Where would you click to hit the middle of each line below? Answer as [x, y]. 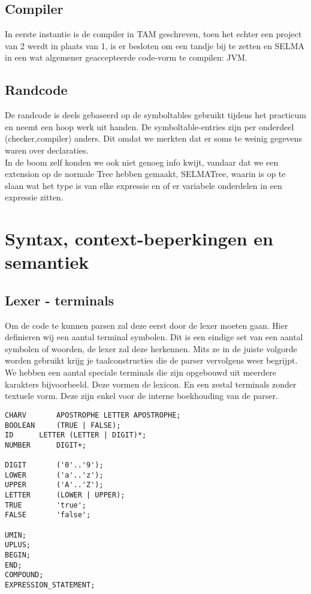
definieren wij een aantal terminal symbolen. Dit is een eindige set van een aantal [154, 337]
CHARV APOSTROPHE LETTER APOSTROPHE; [93, 415]
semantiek [47, 262]
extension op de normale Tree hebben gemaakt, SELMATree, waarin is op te [145, 174]
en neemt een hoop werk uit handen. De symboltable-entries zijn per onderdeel [150, 126]
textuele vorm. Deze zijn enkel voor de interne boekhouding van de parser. [141, 396]
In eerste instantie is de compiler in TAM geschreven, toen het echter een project [153, 34]
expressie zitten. [34, 197]
